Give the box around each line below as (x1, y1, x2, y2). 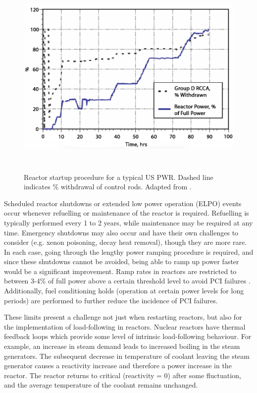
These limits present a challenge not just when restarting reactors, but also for (4, 312, 242, 322)
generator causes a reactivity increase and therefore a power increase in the (4, 360, 232, 371)
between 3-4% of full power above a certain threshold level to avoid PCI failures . (4, 276, 251, 286)
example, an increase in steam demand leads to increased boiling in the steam (4, 341, 240, 351)
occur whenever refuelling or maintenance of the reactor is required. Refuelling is (4, 208, 249, 218)
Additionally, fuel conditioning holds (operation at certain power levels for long (4, 285, 244, 296)
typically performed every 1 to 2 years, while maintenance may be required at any (4, 217, 253, 227)
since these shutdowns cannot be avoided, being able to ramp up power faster (4, 256, 239, 267)
